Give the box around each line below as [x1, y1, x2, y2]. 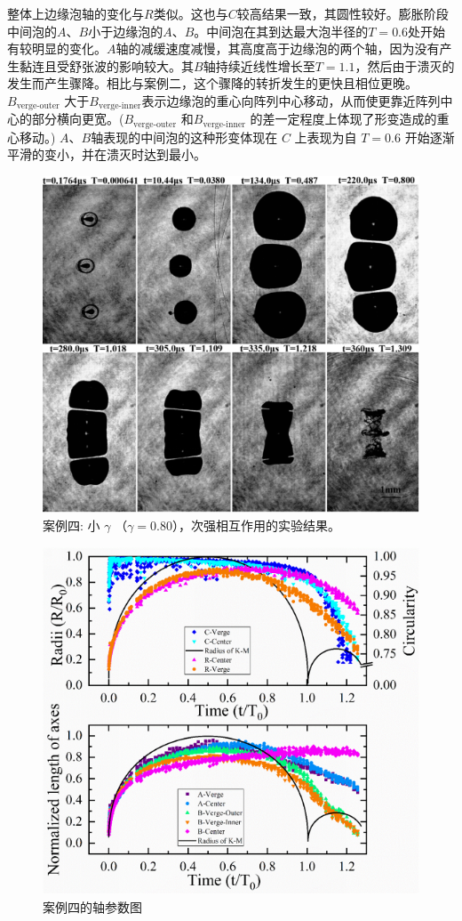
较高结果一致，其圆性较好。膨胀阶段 [236, 4, 449, 22]
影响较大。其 [118, 56, 194, 75]
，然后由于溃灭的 [354, 56, 455, 75]
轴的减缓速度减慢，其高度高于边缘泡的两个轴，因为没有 [115, 39, 440, 58]
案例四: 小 [43, 516, 100, 535]
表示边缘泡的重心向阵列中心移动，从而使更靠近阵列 [141, 91, 441, 109]
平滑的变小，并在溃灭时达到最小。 [7, 145, 206, 164]
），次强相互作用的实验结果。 [171, 516, 340, 535]
